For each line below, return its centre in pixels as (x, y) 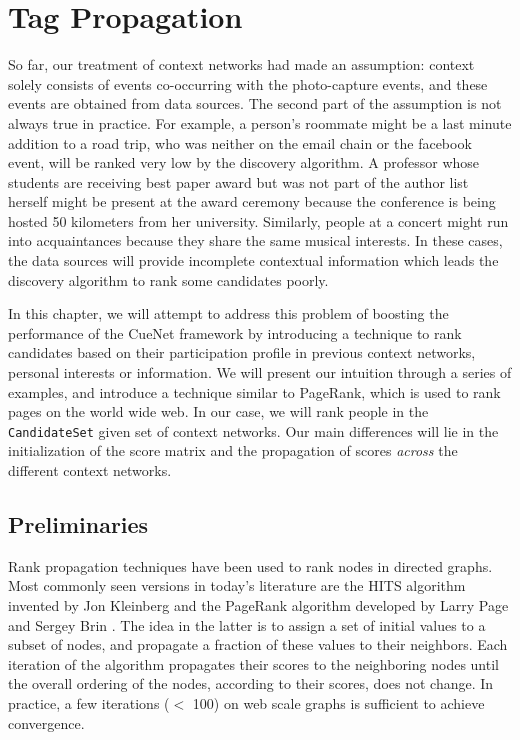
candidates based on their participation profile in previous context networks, (242, 352)
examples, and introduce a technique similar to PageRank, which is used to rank (254, 391)
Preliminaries (78, 524)
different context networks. (90, 470)
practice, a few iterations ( (89, 703)
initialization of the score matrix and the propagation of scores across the (233, 450)
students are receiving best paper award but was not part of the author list (238, 181)
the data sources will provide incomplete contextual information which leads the (253, 260)
